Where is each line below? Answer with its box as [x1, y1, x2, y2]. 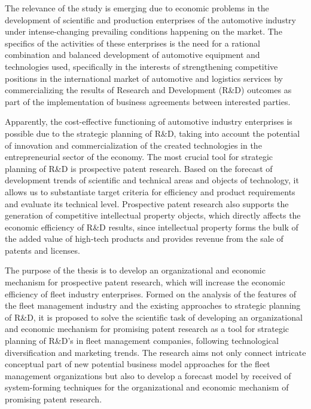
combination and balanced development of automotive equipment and [5, 48, 260, 61]
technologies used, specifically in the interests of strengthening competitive [5, 60, 278, 72]
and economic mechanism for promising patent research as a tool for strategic [5, 322, 289, 335]
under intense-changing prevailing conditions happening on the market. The [5, 25, 282, 38]
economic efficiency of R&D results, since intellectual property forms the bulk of [5, 220, 298, 233]
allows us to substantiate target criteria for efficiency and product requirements [5, 185, 295, 198]
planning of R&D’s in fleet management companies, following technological [5, 334, 279, 347]
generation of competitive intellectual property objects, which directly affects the [5, 209, 301, 222]
